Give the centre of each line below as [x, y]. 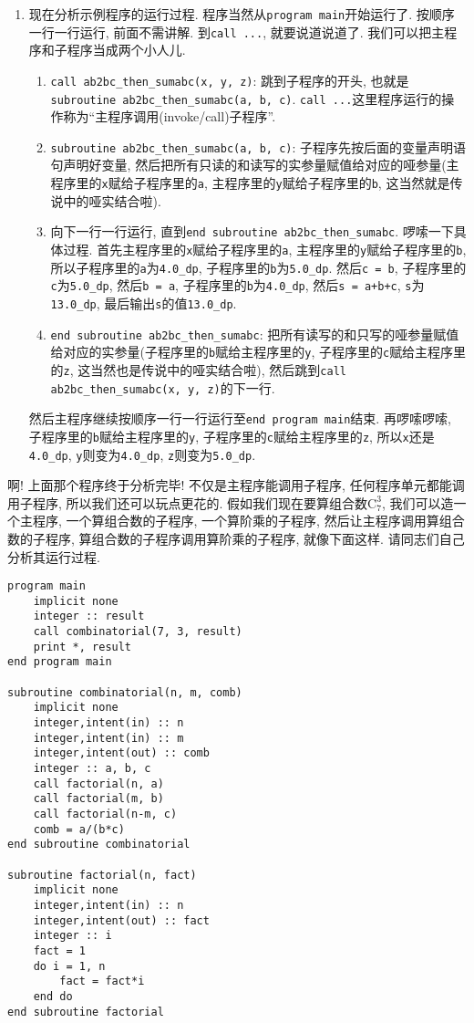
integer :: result [89, 616]
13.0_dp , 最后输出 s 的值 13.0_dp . [144, 303]
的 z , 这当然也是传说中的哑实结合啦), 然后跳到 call [198, 369]
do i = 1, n [69, 966]
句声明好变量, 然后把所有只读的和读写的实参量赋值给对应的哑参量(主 [255, 165]
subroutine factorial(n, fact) [102, 875]
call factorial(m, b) [98, 799]
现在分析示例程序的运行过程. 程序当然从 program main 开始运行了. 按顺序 [242, 14]
